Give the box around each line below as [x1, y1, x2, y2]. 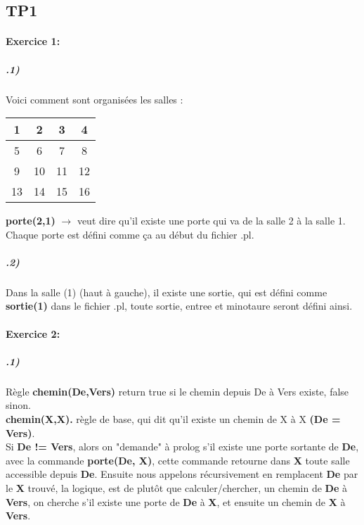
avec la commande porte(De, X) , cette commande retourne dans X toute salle [6, 453, 350, 467]
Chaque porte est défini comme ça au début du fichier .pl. [6, 227, 254, 241]
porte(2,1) [6, 213, 56, 228]
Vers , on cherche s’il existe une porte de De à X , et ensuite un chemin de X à [6, 494, 346, 509]
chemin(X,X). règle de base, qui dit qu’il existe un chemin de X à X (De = [6, 412, 341, 426]
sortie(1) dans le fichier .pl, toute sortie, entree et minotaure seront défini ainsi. [6, 298, 353, 313]
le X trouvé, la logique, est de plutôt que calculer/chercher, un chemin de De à [6, 480, 347, 495]
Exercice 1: [6, 34, 60, 49]
